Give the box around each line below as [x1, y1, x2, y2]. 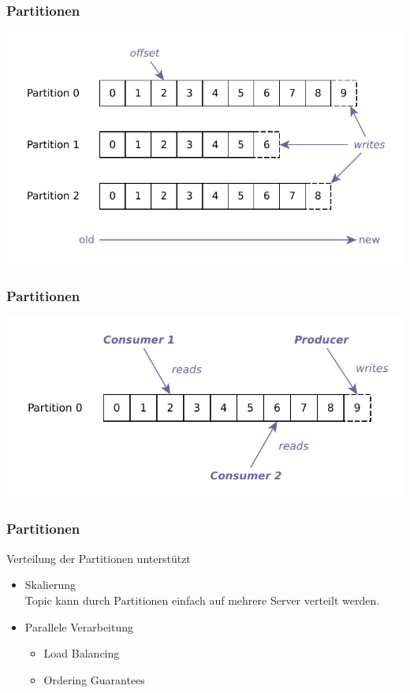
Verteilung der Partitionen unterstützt [6, 550, 191, 566]
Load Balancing [43, 645, 120, 661]
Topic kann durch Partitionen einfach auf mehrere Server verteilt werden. [24, 591, 380, 608]
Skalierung [24, 576, 76, 593]
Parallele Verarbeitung [24, 618, 134, 635]
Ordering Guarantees [43, 671, 145, 687]
